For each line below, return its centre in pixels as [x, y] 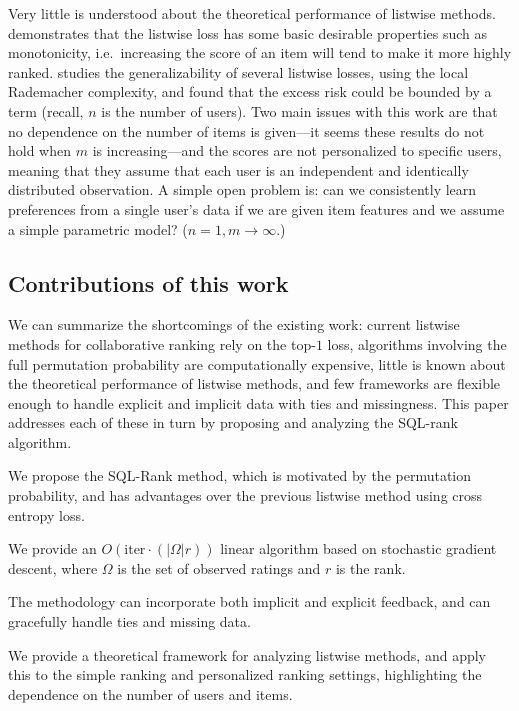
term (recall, [46, 110]
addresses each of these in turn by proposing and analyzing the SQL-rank [233, 422]
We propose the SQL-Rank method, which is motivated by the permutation [240, 475]
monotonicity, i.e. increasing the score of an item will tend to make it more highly [260, 52]
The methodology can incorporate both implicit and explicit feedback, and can [249, 601]
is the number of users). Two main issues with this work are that [299, 110]
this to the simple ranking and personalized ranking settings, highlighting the [245, 674]
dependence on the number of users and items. [150, 693]
